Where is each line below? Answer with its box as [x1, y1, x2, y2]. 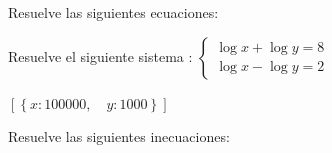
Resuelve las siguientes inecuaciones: [8, 126, 230, 147]
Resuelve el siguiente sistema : [8, 45, 193, 66]
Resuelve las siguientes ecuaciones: [8, 2, 219, 22]
